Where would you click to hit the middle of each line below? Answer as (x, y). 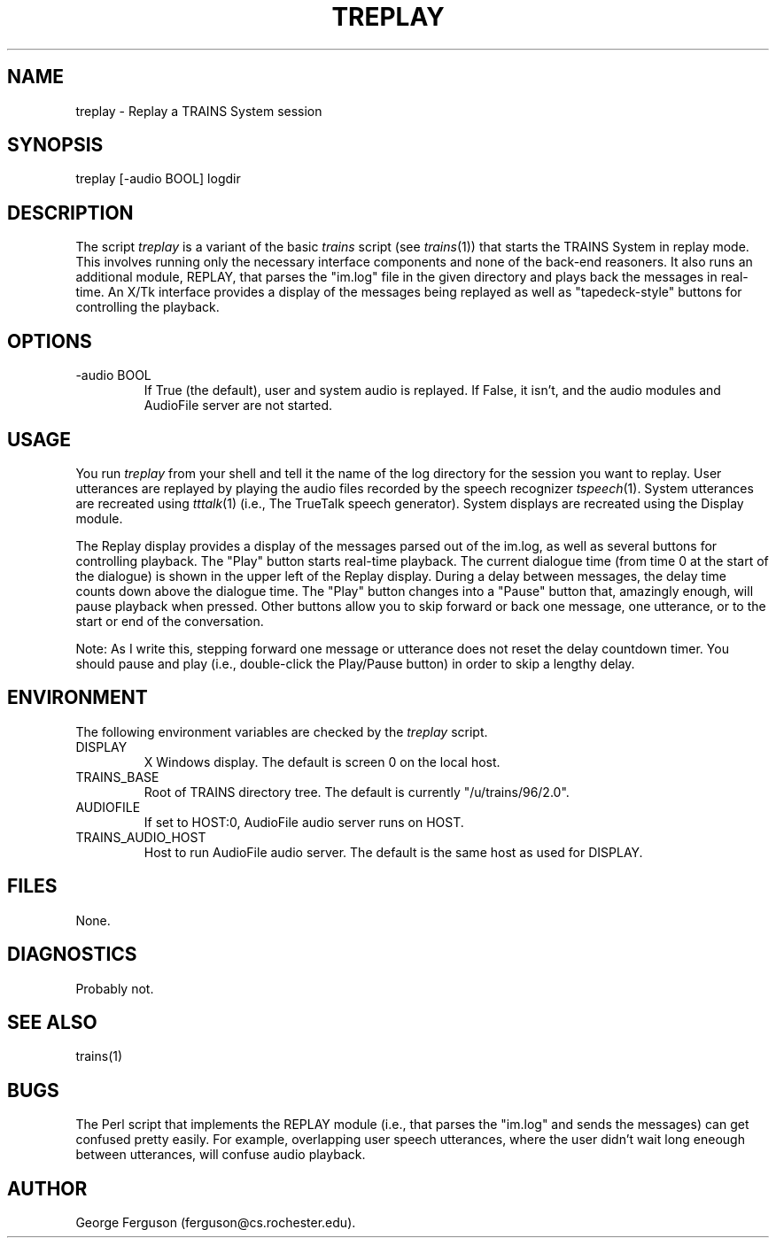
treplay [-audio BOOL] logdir (158, 179)
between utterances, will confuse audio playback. (221, 1155)
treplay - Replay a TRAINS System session (199, 111)
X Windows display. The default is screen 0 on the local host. (322, 762)
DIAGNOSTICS (72, 955)
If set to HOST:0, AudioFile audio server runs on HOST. (304, 822)
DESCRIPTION (70, 213)
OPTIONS (50, 341)
